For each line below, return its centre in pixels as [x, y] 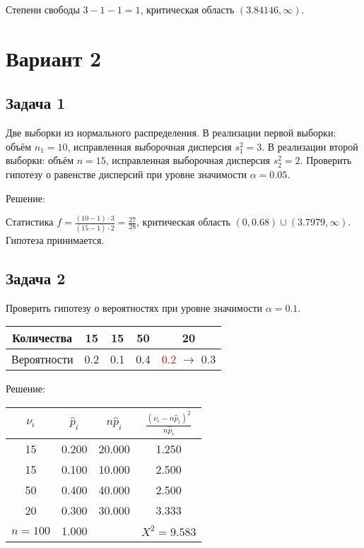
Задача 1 [36, 103]
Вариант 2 [54, 58]
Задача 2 [36, 278]
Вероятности [42, 359]
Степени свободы [43, 9]
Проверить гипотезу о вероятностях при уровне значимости [134, 307]
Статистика [30, 222]
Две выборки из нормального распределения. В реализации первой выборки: [171, 133]
